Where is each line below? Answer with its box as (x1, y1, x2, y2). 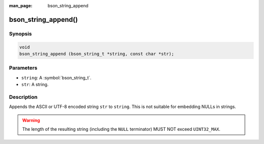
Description (9, 93, 38, 100)
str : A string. (21, 82, 49, 88)
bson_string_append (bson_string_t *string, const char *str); (19, 51, 175, 56)
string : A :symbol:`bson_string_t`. (21, 74, 91, 80)
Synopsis (9, 30, 32, 37)
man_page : (9, 3, 33, 8)
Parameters (9, 65, 38, 72)
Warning (22, 117, 40, 123)
